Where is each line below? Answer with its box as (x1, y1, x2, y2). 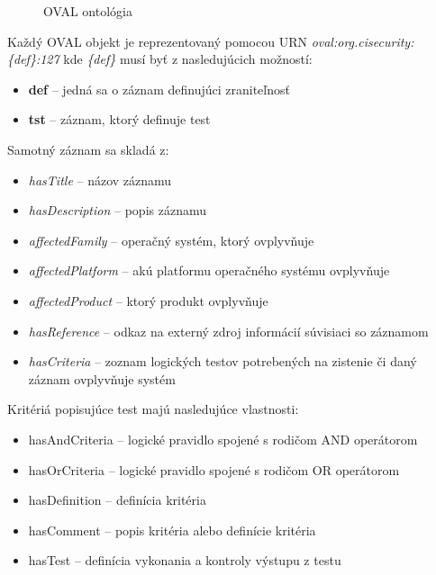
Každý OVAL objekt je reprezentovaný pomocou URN (7, 31, 307, 50)
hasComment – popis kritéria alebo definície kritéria (28, 520, 316, 539)
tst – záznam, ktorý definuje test (28, 110, 211, 129)
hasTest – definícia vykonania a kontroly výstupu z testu (28, 551, 341, 570)
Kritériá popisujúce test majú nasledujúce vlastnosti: (7, 400, 299, 418)
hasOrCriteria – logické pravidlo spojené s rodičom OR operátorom (28, 460, 400, 479)
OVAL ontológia (43, 2, 132, 20)
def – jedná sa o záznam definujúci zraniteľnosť (28, 79, 290, 98)
